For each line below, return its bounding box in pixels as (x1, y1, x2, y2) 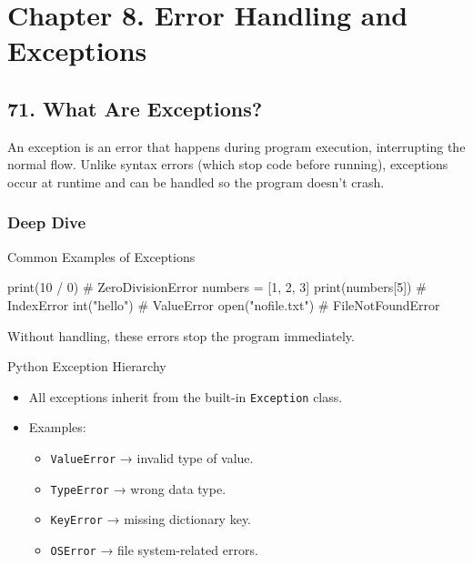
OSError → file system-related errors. (50, 540, 258, 559)
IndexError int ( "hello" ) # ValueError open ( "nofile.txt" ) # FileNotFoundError (7, 295, 440, 314)
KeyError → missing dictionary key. (50, 510, 252, 529)
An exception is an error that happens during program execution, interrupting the (7, 136, 466, 156)
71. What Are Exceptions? (7, 94, 263, 122)
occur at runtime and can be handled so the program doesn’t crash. (7, 172, 385, 191)
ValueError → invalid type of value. (50, 448, 254, 467)
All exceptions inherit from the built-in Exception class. (28, 387, 343, 406)
